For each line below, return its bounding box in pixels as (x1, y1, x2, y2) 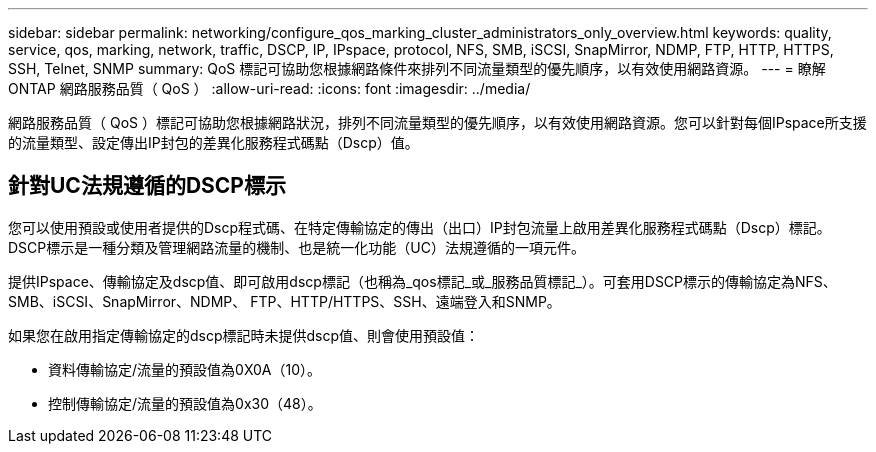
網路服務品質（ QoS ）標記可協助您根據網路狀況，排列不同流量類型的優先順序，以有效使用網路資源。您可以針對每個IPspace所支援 (8, 114, 867, 131)
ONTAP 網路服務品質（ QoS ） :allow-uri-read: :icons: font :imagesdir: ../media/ (8, 80, 531, 97)
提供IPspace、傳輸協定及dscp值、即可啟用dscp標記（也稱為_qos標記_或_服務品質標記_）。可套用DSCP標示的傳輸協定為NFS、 (8, 272, 837, 290)
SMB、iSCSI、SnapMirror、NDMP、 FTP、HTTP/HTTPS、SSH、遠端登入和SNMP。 (8, 292, 561, 310)
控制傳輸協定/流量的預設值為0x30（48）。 (48, 394, 322, 412)
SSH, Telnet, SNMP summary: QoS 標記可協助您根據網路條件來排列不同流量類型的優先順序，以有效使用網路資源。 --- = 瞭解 (8, 60, 826, 77)
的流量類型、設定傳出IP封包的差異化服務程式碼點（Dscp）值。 (8, 134, 419, 151)
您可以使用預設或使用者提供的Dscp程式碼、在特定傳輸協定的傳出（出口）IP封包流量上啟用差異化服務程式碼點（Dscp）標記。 (8, 218, 831, 236)
